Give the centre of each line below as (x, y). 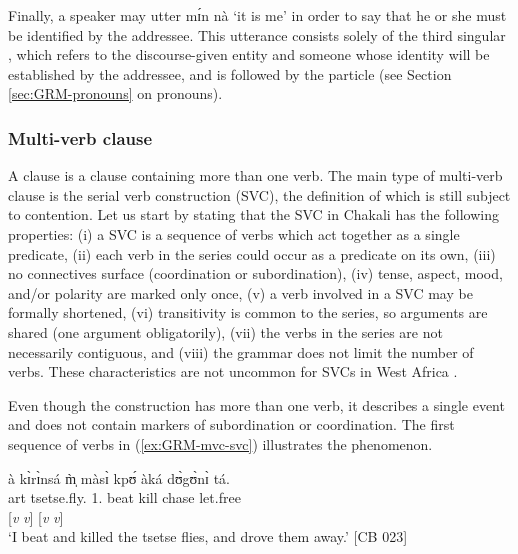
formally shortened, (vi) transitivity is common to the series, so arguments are (248, 312)
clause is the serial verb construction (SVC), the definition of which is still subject (259, 194)
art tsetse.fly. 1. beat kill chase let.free (124, 497)
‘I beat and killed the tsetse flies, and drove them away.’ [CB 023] (208, 536)
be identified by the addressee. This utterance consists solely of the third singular (257, 34)
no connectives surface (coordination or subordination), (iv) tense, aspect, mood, (255, 273)
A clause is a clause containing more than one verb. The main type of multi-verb (255, 175)
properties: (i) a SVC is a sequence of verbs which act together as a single (234, 233)
